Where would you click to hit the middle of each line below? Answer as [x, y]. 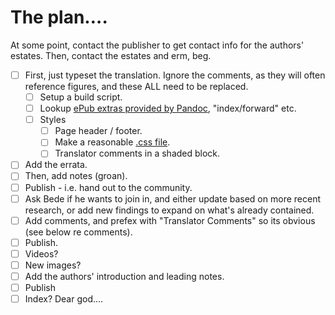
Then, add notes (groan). [76, 176]
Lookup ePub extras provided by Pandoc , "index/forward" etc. [168, 108]
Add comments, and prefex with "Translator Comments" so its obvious [170, 220]
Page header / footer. [98, 131]
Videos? [41, 253]
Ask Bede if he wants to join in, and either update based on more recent [172, 198]
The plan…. [59, 17]
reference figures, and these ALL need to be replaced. [136, 86]
